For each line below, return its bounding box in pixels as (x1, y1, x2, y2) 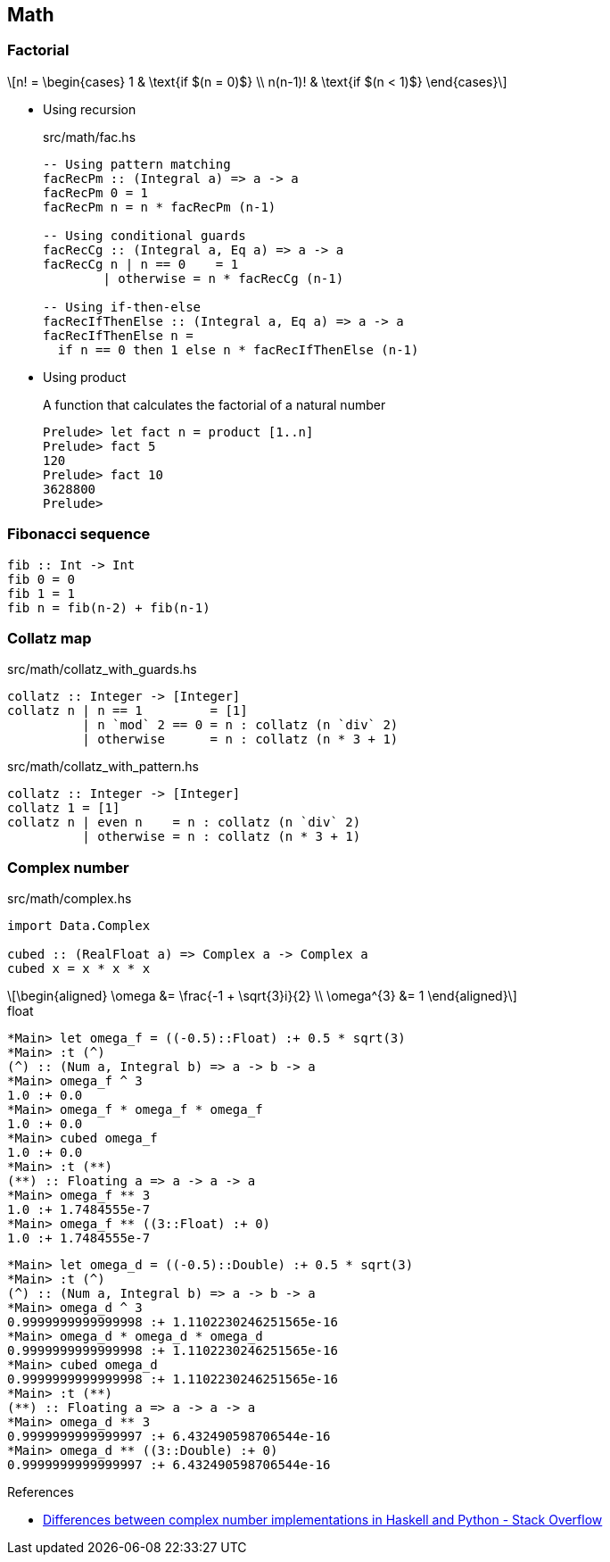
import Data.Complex (7, 918, 151, 934)
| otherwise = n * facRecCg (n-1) (103, 270, 344, 286)
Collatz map (7, 628, 92, 647)
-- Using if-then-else (43, 299, 202, 314)
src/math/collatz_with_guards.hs (7, 661, 197, 677)
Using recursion (43, 101, 136, 117)
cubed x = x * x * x (7, 961, 151, 976)
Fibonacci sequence (7, 525, 151, 544)
